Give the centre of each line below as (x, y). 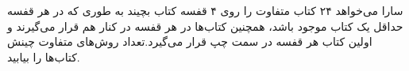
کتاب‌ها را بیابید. (44, 56)
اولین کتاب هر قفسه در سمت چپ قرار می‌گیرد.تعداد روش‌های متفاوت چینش (190, 41)
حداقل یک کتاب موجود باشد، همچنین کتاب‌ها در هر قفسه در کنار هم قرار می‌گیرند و (205, 26)
